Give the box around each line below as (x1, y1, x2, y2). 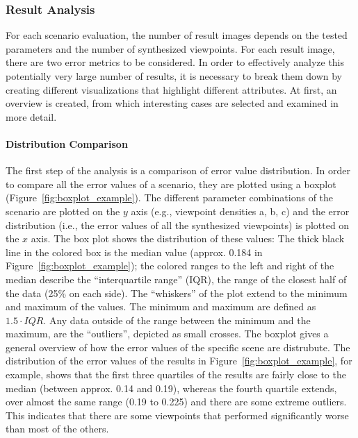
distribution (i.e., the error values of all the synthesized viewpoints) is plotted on (6, 217, 350, 232)
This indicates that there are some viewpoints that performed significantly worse (6, 407, 349, 422)
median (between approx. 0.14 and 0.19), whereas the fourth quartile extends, (6, 380, 337, 395)
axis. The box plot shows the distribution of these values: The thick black (31, 231, 345, 246)
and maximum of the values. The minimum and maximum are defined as (6, 299, 316, 314)
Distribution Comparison (6, 136, 128, 151)
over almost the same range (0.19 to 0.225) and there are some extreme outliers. (6, 394, 347, 409)
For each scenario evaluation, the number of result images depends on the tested (6, 28, 348, 42)
